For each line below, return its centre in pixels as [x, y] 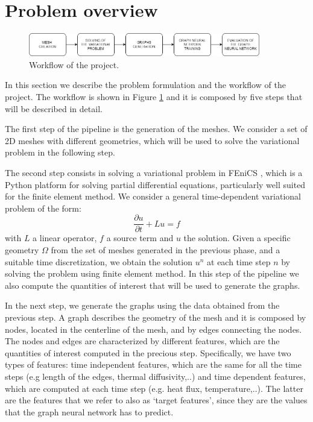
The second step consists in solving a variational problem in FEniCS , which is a [154, 172]
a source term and [140, 238]
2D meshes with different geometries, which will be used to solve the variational [152, 140]
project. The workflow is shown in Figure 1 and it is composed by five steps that [154, 97]
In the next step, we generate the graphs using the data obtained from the [142, 305]
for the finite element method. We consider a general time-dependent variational [153, 196]
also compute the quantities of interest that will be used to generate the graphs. [153, 285]
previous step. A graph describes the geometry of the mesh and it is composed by [156, 317]
